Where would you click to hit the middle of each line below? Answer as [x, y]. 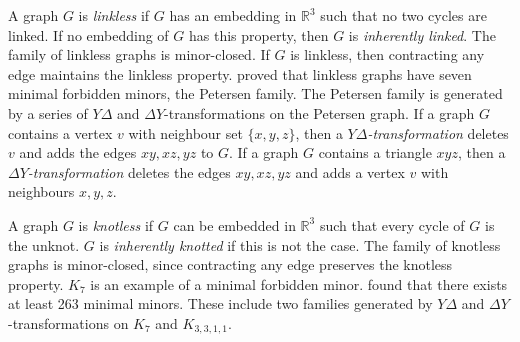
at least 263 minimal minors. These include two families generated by [220, 303]
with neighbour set [185, 132]
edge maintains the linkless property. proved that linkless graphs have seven [240, 73]
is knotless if [116, 224]
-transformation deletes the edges [129, 171]
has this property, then [258, 34]
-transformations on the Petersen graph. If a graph [319, 112]
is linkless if [114, 15]
